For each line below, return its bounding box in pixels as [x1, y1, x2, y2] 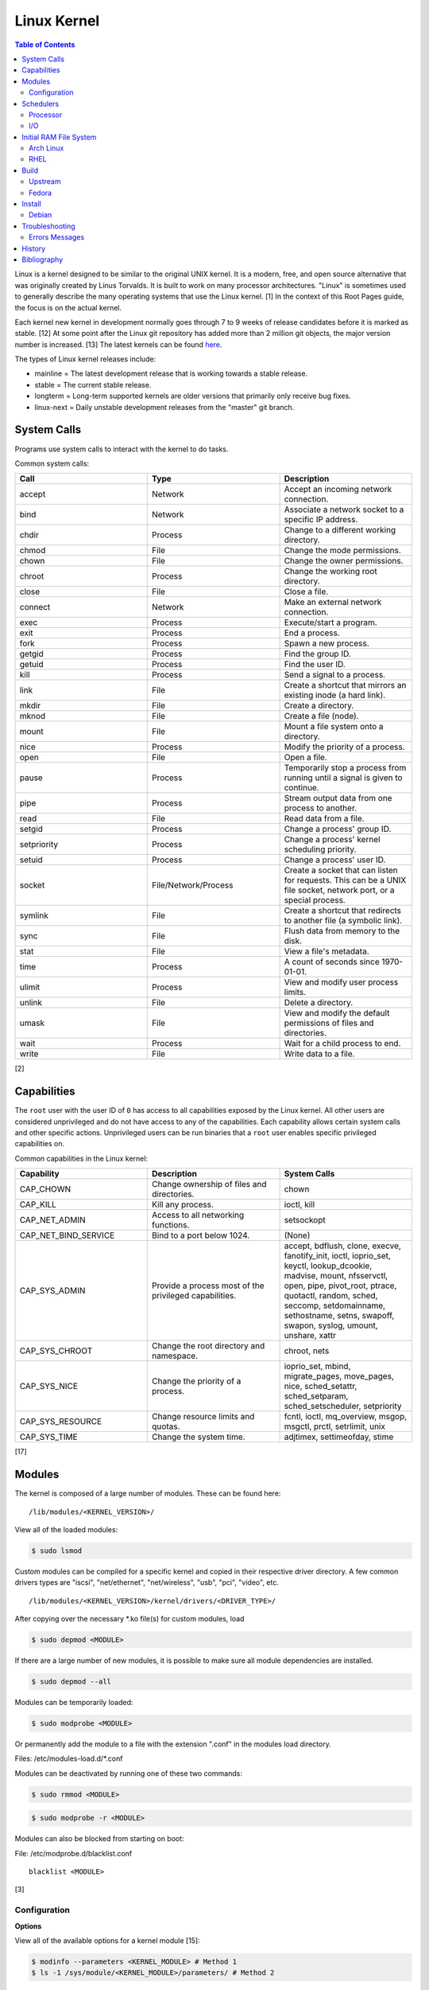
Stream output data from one [284, 793, 392, 804]
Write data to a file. [284, 1048, 355, 1059]
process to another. [284, 802, 357, 814]
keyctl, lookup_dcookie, [284, 1260, 373, 1271]
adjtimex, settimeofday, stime [284, 1431, 394, 1442]
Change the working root [284, 566, 377, 577]
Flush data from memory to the [284, 926, 400, 937]
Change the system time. [152, 1431, 245, 1442]
